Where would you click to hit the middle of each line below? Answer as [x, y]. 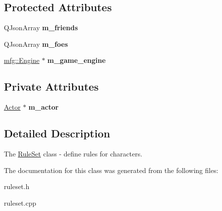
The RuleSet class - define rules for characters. [73, 153]
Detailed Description [57, 133]
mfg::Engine [22, 60]
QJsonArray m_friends [41, 28]
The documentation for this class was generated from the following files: [111, 170]
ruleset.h [17, 186]
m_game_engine [76, 60]
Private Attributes [51, 86]
